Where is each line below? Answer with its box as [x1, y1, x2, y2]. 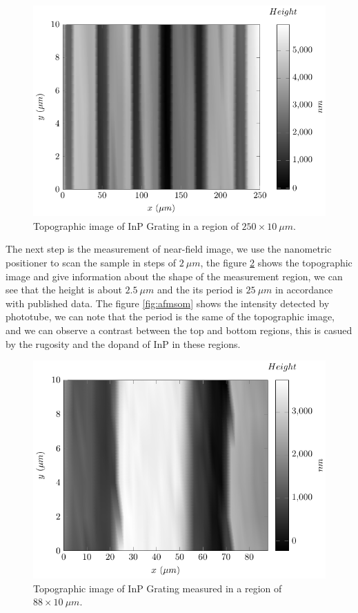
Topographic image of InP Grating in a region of [33, 218, 239, 233]
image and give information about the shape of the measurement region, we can [6, 269, 343, 283]
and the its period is [157, 282, 243, 297]
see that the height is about [6, 282, 122, 297]
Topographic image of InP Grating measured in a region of [33, 581, 282, 595]
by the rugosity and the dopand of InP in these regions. [6, 336, 241, 351]
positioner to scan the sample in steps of [6, 255, 176, 270]
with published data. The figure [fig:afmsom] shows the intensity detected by [6, 295, 330, 310]
